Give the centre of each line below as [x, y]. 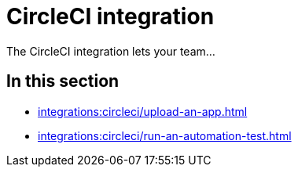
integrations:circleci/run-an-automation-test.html [165, 135]
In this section [63, 81]
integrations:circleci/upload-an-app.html [143, 111]
